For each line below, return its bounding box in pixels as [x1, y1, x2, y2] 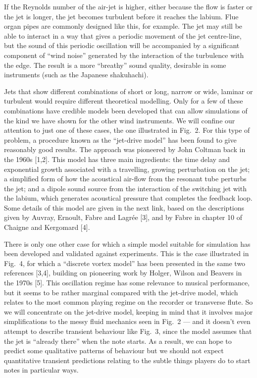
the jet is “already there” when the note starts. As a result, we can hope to [4, 335, 232, 346]
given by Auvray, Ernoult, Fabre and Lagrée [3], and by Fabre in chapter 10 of [4, 212, 242, 222]
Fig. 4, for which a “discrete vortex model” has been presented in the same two [4, 258, 246, 268]
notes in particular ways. [4, 365, 79, 375]
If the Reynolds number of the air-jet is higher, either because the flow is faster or [4, 1, 253, 11]
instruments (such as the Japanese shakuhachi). [4, 69, 149, 80]
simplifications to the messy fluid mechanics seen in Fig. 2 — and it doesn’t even [4, 316, 251, 326]
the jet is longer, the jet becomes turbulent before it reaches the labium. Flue [4, 11, 239, 21]
